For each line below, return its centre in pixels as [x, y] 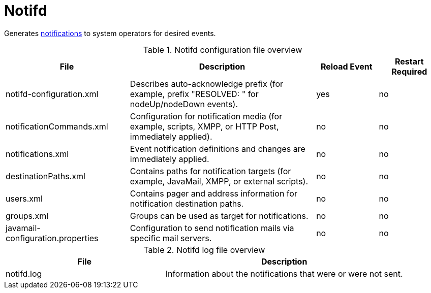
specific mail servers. [171, 238]
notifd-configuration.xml [52, 94]
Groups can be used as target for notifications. [219, 216]
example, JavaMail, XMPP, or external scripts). [219, 181]
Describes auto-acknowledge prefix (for [207, 84]
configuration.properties [52, 238]
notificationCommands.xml [57, 126]
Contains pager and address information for [213, 193]
